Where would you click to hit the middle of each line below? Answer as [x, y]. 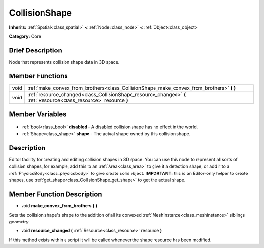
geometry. [19, 222]
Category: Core [25, 36]
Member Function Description [55, 194]
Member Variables [38, 114]
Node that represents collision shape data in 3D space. [64, 62]
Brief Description [35, 50]
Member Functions [38, 76]
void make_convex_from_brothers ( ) [59, 206]
